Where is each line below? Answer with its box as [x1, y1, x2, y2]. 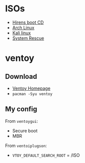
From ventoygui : [5, 118, 38, 124]
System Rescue [12, 35, 44, 41]
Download [5, 72, 37, 81]
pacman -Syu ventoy [12, 91, 53, 97]
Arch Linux [12, 24, 35, 30]
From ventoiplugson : [5, 142, 47, 149]
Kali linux [12, 30, 31, 36]
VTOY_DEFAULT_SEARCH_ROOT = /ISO [12, 152, 80, 158]
